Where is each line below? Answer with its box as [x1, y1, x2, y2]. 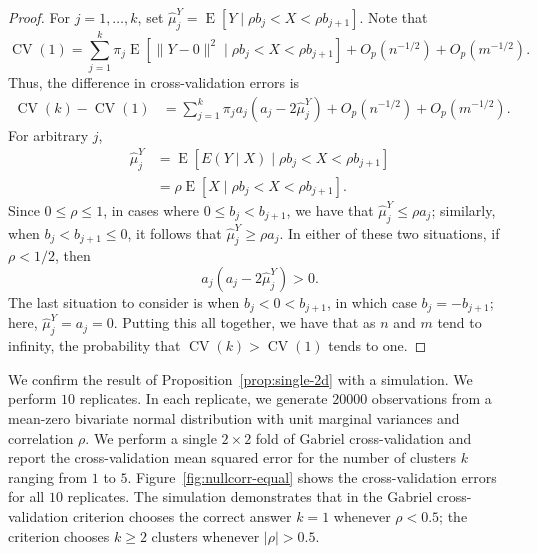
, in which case [326, 291, 417, 312]
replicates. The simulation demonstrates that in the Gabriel [67, 486, 433, 507]
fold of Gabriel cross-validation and [255, 427, 472, 448]
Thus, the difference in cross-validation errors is [8, 71, 300, 92]
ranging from [8, 466, 88, 487]
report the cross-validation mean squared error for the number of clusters [8, 447, 456, 468]
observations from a [371, 388, 492, 409]
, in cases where [103, 199, 199, 220]
